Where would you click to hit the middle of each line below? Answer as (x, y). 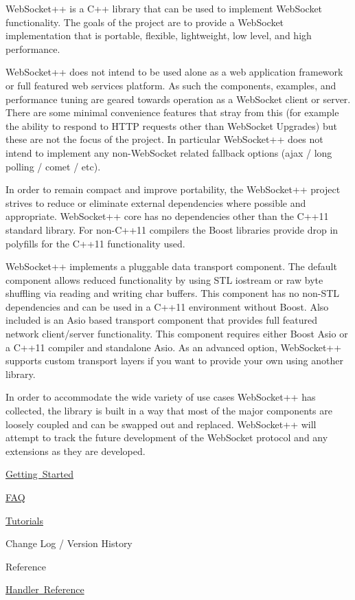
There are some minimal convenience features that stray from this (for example (172, 112)
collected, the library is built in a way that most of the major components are (169, 411)
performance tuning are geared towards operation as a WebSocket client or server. (178, 99)
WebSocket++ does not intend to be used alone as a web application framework (174, 72)
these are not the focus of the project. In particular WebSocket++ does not (164, 139)
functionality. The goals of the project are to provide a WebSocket (145, 22)
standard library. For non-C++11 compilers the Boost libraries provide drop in (172, 229)
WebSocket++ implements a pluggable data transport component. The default (171, 266)
